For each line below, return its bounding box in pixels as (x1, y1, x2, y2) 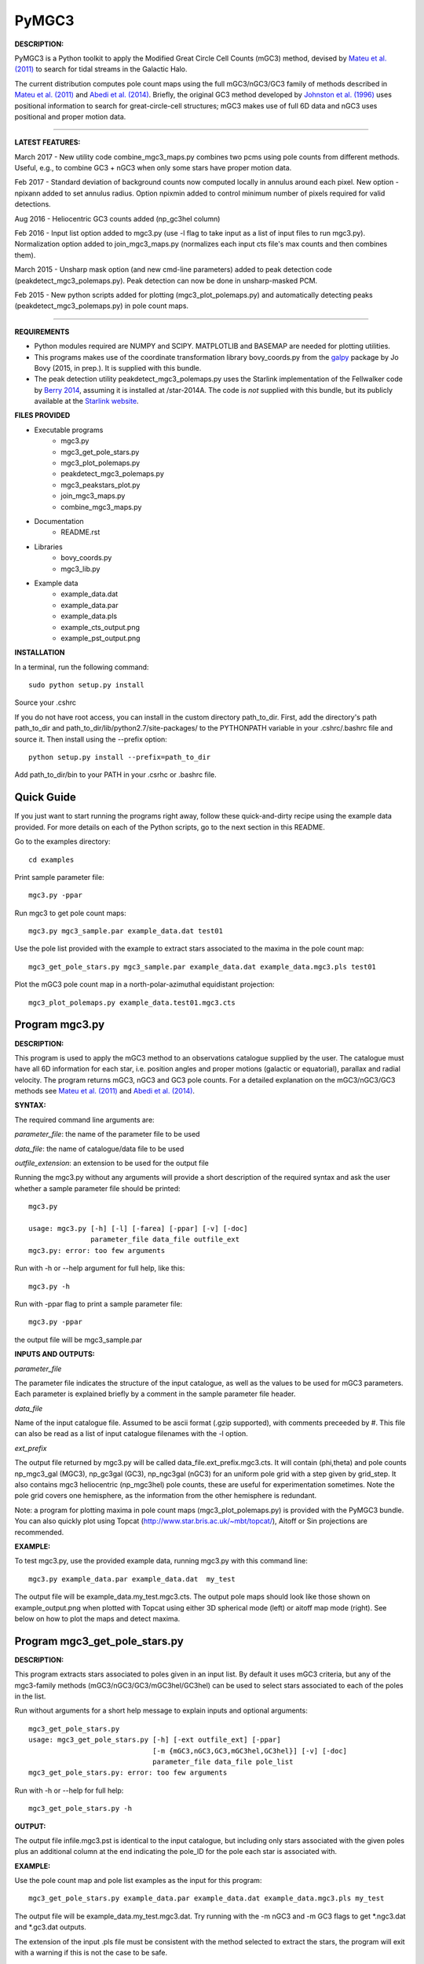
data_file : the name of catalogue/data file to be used (14, 1144, 185, 1153)
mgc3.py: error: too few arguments (28, 1246, 166, 1255)
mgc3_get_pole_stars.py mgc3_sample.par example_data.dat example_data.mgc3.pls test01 (28, 962, 377, 971)
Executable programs (34, 425, 104, 434)
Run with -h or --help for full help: (14, 1786, 124, 1795)
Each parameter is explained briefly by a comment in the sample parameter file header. (14, 1389, 296, 1398)
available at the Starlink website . (34, 397, 139, 406)
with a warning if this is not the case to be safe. (14, 1948, 168, 1958)
